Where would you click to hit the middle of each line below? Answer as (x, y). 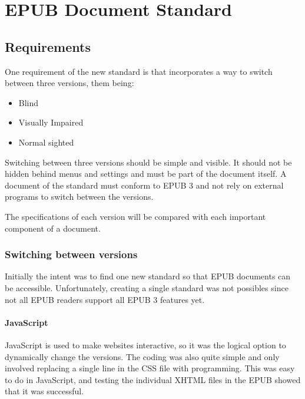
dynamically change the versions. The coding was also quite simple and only (142, 356)
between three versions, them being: (69, 83)
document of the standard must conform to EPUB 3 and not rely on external (144, 185)
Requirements (48, 46)
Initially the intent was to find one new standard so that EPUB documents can (148, 276)
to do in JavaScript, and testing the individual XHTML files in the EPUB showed (153, 379)
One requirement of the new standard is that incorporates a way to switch (139, 71)
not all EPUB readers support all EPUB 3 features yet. (105, 299)
